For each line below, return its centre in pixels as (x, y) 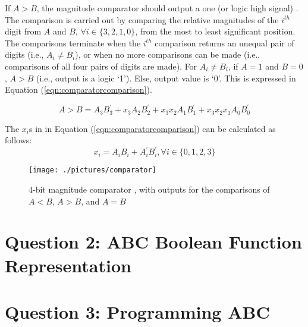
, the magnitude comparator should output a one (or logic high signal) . (167, 8)
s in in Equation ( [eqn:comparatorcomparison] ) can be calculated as (152, 128)
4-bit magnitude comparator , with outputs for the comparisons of (149, 189)
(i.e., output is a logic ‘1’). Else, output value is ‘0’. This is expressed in (166, 78)
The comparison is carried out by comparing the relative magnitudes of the (142, 19)
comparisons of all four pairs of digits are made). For (101, 66)
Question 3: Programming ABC (137, 311)
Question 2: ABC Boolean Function (153, 242)
